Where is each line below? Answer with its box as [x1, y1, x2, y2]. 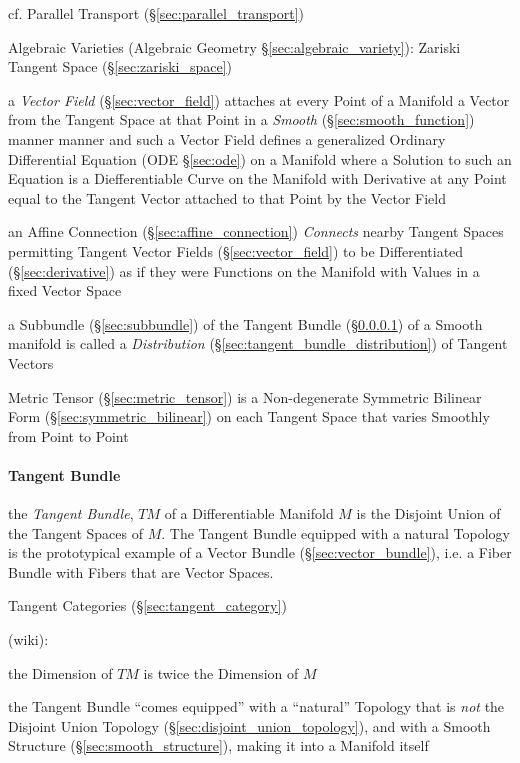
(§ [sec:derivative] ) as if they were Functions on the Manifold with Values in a [8, 260, 480, 281]
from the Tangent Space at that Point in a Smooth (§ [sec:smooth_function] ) [8, 109, 475, 130]
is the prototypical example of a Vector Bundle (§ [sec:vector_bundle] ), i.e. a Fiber [8, 542, 512, 563]
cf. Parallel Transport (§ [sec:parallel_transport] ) [8, 3, 305, 23]
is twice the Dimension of [143, 662, 299, 683]
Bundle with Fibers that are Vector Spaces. [8, 561, 274, 582]
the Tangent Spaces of [8, 522, 144, 543]
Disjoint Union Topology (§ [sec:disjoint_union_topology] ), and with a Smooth [8, 715, 491, 736]
